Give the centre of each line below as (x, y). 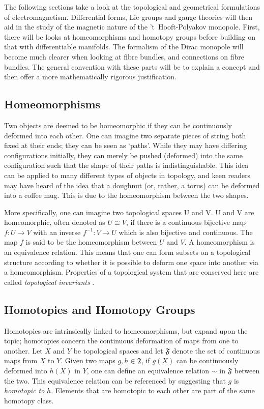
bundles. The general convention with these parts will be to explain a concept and (132, 66)
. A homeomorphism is (219, 242)
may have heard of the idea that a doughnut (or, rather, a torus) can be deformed (132, 185)
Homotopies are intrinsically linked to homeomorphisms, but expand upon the (126, 330)
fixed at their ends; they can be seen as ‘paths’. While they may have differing (126, 145)
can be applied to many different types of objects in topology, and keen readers (127, 175)
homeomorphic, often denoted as (55, 222)
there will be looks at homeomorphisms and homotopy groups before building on (130, 36)
